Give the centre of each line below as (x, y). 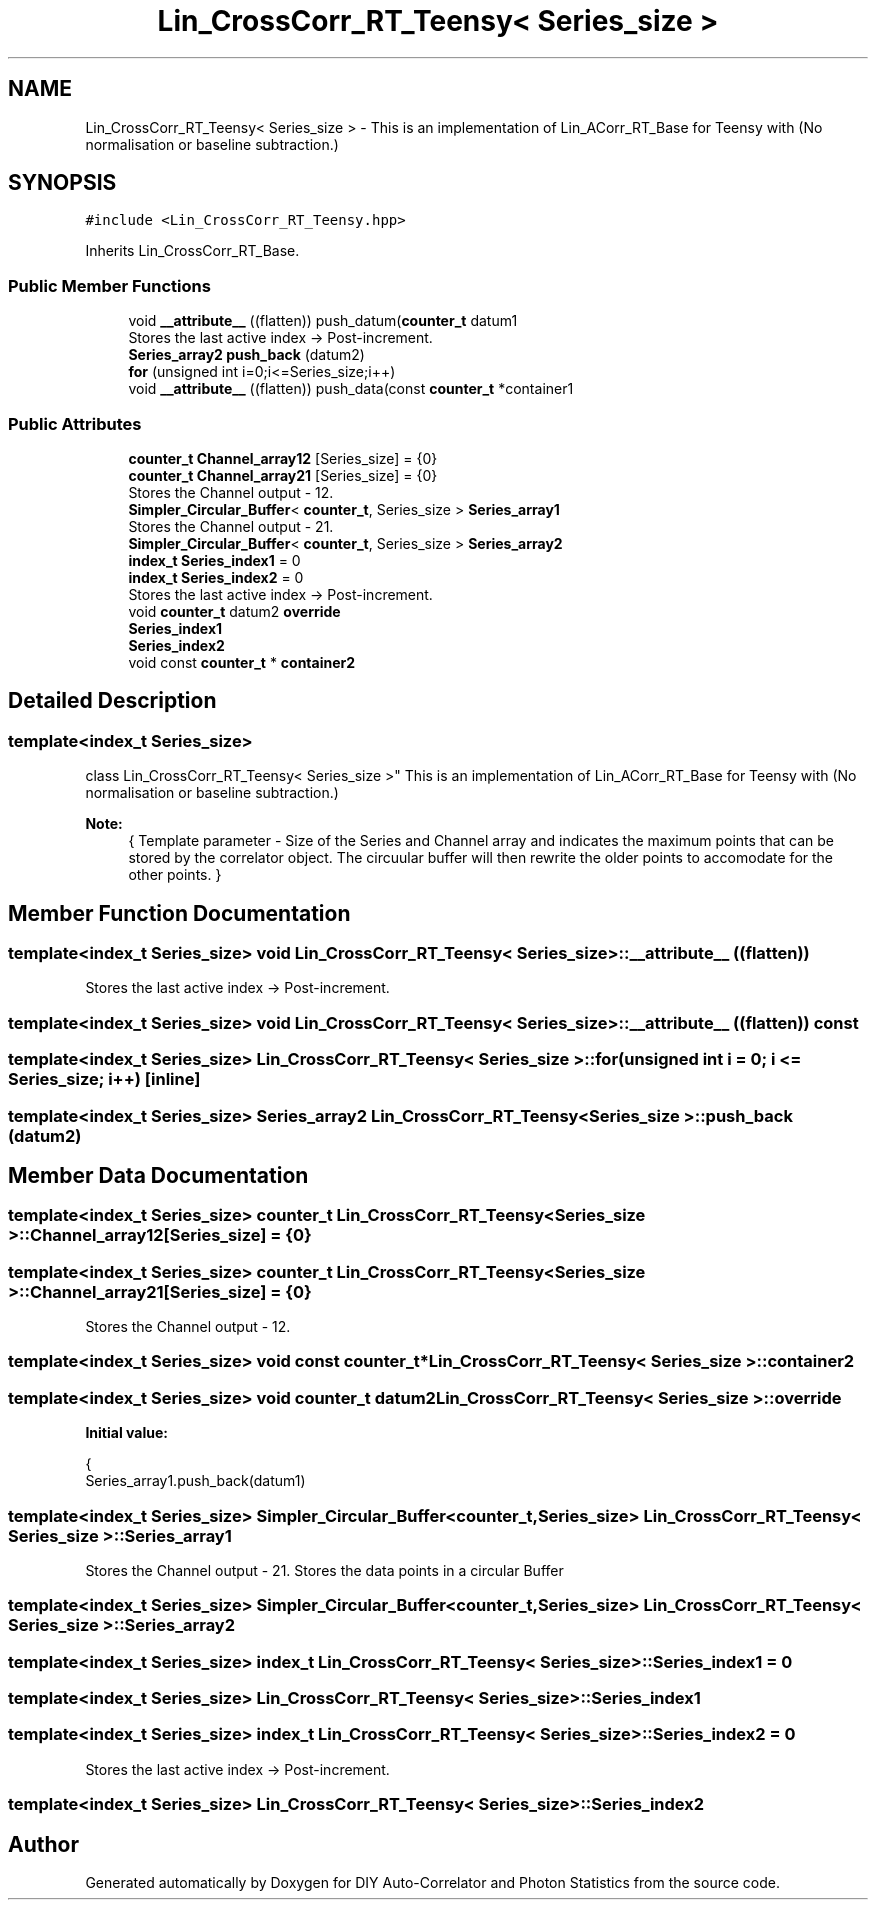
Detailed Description (112, 701)
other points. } (175, 875)
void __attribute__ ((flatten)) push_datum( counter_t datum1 (323, 321)
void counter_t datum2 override (234, 611)
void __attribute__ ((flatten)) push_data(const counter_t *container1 (351, 389)
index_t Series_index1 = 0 (214, 560)
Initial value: (126, 1433)
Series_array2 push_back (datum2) (246, 355)
